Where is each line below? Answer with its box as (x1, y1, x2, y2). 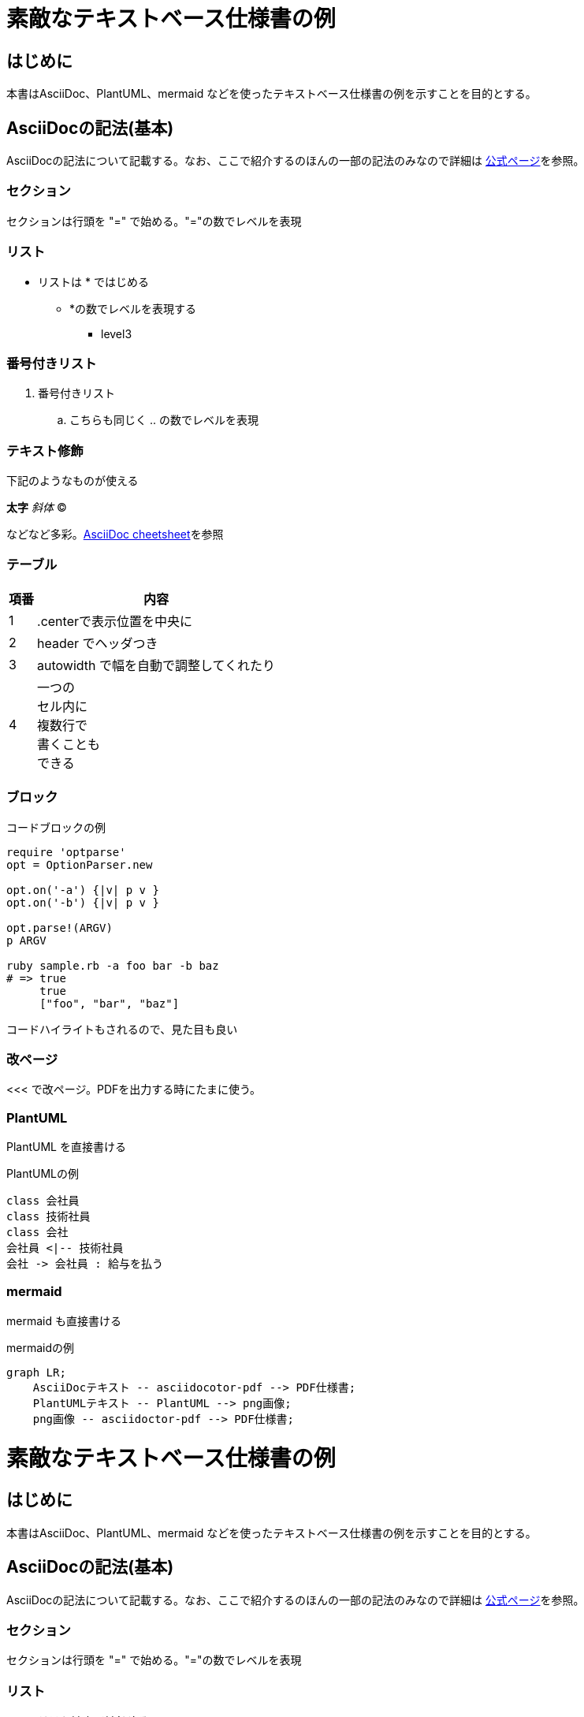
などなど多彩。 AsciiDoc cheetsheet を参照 (6, 527, 224, 542)
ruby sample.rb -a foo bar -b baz (6, 959, 219, 972)
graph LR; (6, 1365, 66, 1379)
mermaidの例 (6, 1340, 75, 1354)
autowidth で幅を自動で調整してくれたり (37, 657, 276, 673)
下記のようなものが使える (6, 474, 139, 488)
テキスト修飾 (6, 442, 84, 459)
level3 (101, 326, 132, 341)
